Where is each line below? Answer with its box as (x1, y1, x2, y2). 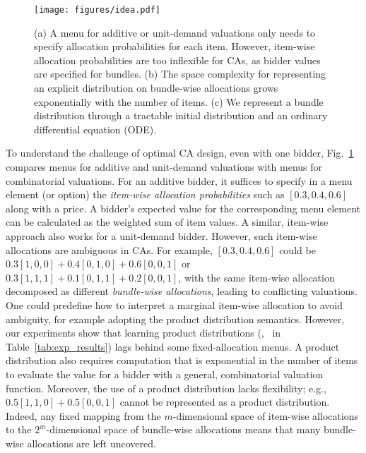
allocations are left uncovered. (27, 435, 156, 450)
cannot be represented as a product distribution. (119, 394, 330, 409)
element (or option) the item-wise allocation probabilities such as (6, 187, 285, 202)
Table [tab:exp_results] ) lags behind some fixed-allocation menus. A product (6, 339, 340, 354)
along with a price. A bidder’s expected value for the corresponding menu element (6, 200, 361, 215)
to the (6, 422, 32, 437)
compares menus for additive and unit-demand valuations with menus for (6, 159, 323, 174)
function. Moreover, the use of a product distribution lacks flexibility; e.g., (6, 380, 326, 395)
